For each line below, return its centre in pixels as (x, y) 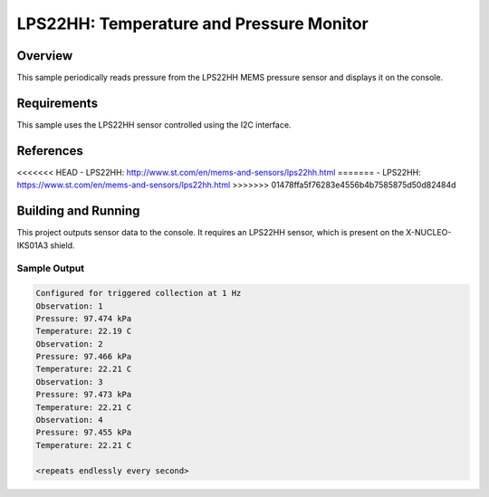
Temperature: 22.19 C (84, 331)
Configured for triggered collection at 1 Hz (139, 293)
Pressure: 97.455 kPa (84, 433)
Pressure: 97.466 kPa (84, 357)
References (50, 151)
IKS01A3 (33, 245)
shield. (62, 245)
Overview (45, 56)
